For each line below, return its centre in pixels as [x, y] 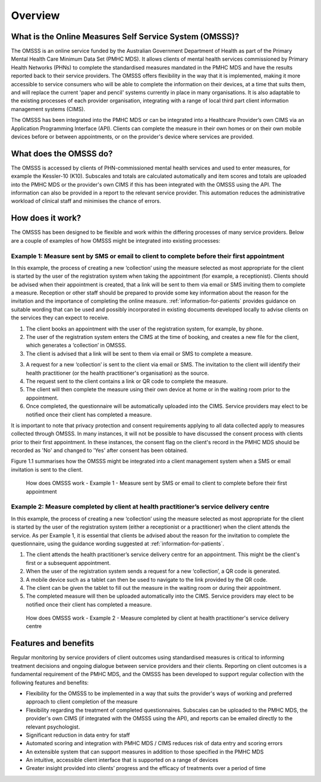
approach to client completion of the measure [82, 702]
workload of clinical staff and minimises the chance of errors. [86, 201]
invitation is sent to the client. [47, 469]
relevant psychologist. [53, 727]
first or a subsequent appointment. [68, 563]
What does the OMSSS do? [62, 154]
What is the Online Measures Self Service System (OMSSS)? [125, 37]
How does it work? [46, 218]
